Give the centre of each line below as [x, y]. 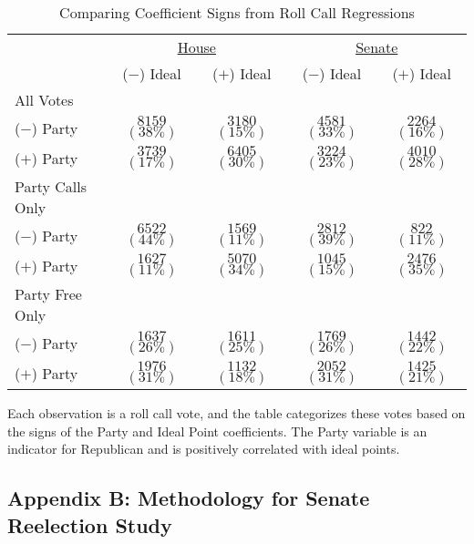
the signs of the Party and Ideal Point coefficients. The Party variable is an [217, 431]
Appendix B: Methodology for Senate [189, 498]
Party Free [48, 294]
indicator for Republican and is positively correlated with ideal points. [204, 449]
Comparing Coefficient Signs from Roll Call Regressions [237, 12]
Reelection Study [90, 524]
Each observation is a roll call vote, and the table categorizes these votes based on [237, 413]
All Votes [44, 100]
